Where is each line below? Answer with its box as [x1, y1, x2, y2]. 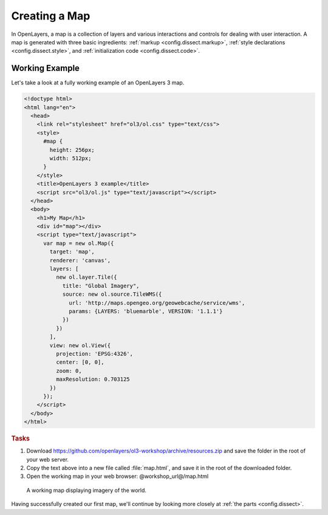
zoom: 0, [55, 367, 82, 374]
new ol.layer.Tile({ [55, 274, 118, 281]
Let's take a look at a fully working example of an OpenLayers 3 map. [11, 79, 185, 86]
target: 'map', [49, 248, 95, 255]
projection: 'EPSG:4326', [55, 350, 134, 357]
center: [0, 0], [55, 359, 104, 366]
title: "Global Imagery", [62, 282, 140, 289]
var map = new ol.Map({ [43, 240, 114, 247]
